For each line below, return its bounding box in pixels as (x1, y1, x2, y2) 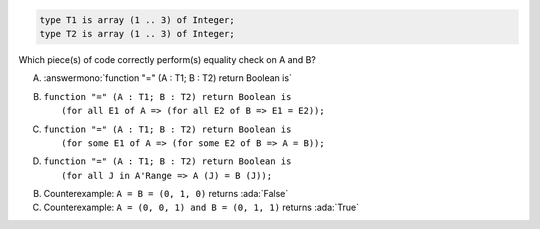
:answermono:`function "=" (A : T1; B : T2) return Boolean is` (43, 72, 292, 84)
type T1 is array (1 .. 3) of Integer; (39, 14, 235, 25)
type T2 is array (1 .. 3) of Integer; (39, 28, 235, 39)
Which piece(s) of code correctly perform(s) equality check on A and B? (18, 53, 317, 65)
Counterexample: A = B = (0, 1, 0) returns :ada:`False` (43, 188, 289, 200)
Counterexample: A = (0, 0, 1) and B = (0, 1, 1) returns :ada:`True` (43, 201, 360, 214)
